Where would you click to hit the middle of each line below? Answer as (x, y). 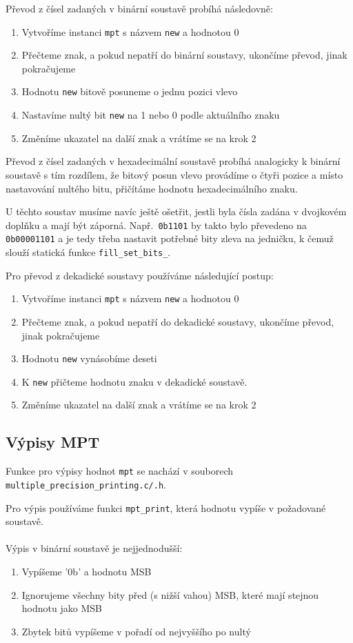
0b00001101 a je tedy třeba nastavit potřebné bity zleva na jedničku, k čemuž (170, 238)
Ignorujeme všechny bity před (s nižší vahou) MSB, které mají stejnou (170, 594)
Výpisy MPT (53, 442)
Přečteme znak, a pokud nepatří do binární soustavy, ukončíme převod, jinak (184, 55)
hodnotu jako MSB (62, 608)
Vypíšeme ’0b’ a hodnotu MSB (87, 571)
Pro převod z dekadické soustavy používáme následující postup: (140, 275)
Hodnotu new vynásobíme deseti (89, 358)
